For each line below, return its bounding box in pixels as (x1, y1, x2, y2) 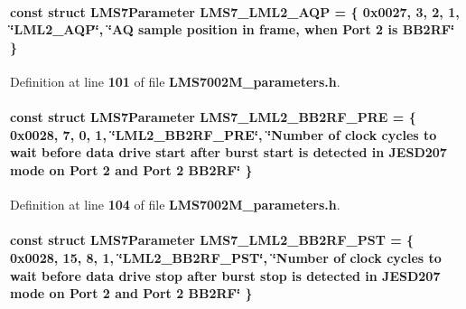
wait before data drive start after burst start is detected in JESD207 (10, 143, 447, 162)
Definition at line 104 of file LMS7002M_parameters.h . (10, 195, 340, 214)
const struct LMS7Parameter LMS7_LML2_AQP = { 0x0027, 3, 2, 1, (10, 2, 460, 21)
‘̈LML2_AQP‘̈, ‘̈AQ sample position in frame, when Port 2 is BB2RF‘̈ (10, 20, 455, 39)
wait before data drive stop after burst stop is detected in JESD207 (10, 266, 441, 285)
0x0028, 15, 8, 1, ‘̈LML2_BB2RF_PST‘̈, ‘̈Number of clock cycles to (10, 248, 442, 267)
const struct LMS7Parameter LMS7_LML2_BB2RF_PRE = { (10, 108, 416, 126)
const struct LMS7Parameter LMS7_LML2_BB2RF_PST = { (10, 230, 415, 249)
